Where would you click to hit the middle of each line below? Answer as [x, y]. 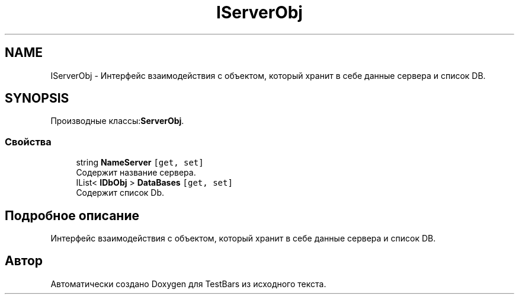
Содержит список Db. [120, 193]
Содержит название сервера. [136, 173]
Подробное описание [72, 215]
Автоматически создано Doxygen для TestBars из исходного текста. [188, 284]
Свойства [28, 141]
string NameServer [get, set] [140, 163]
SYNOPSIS [37, 98]
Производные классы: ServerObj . [117, 121]
